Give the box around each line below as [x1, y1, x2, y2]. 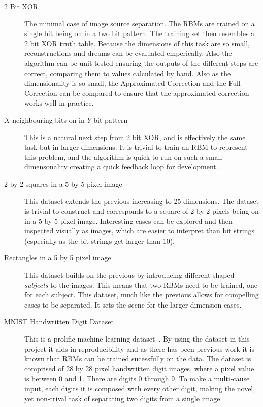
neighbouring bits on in [12, 114, 85, 125]
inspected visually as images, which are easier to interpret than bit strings [24, 225, 254, 236]
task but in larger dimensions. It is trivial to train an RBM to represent [24, 142, 248, 152]
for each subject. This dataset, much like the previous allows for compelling [24, 289, 259, 300]
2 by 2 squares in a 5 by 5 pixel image [4, 178, 122, 189]
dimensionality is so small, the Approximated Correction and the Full [24, 78, 241, 88]
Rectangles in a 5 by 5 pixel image [4, 252, 111, 263]
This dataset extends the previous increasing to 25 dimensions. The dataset [24, 195, 259, 206]
